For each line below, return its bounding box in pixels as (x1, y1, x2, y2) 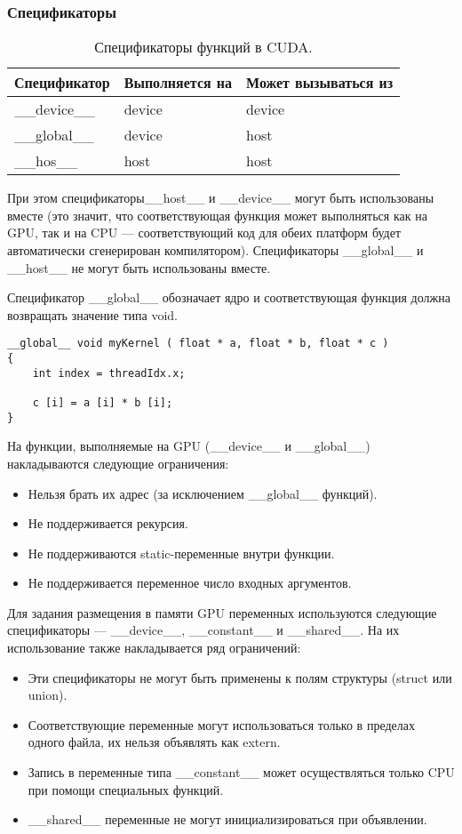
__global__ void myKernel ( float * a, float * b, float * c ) (7, 337, 389, 350)
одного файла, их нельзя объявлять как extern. (28, 733, 281, 751)
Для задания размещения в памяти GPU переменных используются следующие (7, 603, 437, 621)
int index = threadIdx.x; (32, 366, 186, 380)
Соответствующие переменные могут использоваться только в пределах (28, 715, 415, 734)
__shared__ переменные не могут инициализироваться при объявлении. (28, 810, 427, 829)
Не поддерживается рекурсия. (28, 514, 188, 533)
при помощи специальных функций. (28, 780, 224, 798)
